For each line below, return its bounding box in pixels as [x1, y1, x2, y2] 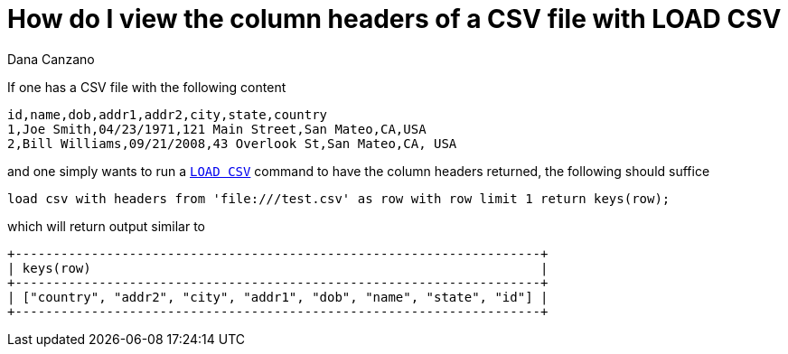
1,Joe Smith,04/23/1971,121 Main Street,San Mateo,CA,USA [7, 121, 427, 136]
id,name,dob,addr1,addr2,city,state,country [7, 107, 328, 122]
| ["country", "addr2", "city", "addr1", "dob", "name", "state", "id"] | [7, 289, 549, 304]
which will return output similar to [7, 218, 206, 234]
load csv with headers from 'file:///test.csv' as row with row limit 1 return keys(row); [7, 191, 671, 206]
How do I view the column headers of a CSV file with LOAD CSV [7, 4, 782, 34]
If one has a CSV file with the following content [7, 79, 286, 95]
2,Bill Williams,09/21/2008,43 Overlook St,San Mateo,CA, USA [7, 135, 457, 151]
